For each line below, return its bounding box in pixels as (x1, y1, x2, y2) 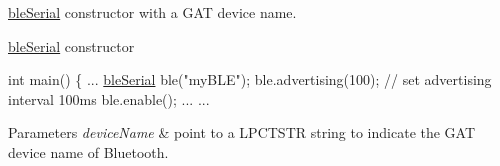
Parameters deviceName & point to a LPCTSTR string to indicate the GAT (8, 122, 476, 143)
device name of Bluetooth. (8, 141, 169, 162)
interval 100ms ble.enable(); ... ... (8, 88, 210, 109)
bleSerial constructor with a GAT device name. (8, 2, 297, 22)
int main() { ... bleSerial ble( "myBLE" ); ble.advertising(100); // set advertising (8, 69, 492, 90)
